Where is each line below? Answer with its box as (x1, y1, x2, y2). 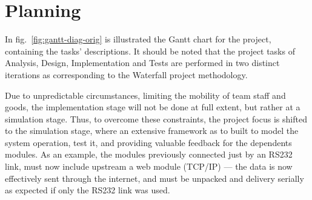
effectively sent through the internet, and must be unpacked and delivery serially (5, 172, 304, 184)
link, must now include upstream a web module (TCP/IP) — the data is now (5, 160, 293, 173)
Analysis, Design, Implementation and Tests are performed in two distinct (5, 56, 280, 69)
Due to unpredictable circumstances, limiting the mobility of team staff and (5, 88, 286, 101)
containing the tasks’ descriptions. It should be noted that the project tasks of (5, 44, 295, 57)
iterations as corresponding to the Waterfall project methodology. (5, 68, 248, 81)
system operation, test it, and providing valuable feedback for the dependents (5, 136, 292, 148)
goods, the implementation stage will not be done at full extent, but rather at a (5, 101, 300, 113)
